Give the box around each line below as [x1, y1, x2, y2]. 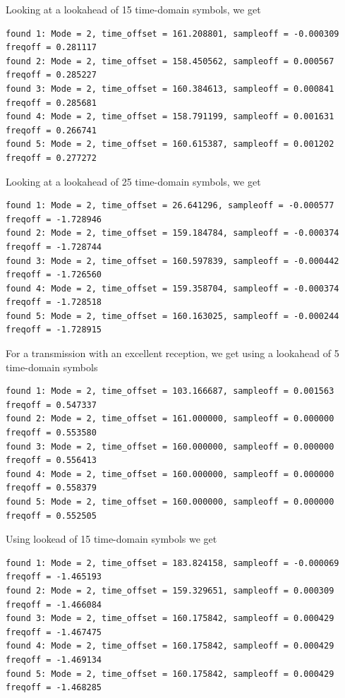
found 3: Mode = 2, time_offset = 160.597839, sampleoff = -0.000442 [6, 255, 339, 266]
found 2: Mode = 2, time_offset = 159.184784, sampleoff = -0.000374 [6, 228, 339, 239]
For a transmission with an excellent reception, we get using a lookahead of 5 [6, 346, 339, 361]
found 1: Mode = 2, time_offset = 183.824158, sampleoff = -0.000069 [6, 558, 339, 568]
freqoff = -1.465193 [6, 572, 102, 582]
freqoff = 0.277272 [6, 152, 97, 163]
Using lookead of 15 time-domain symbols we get [6, 531, 217, 546]
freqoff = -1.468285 [6, 682, 102, 693]
